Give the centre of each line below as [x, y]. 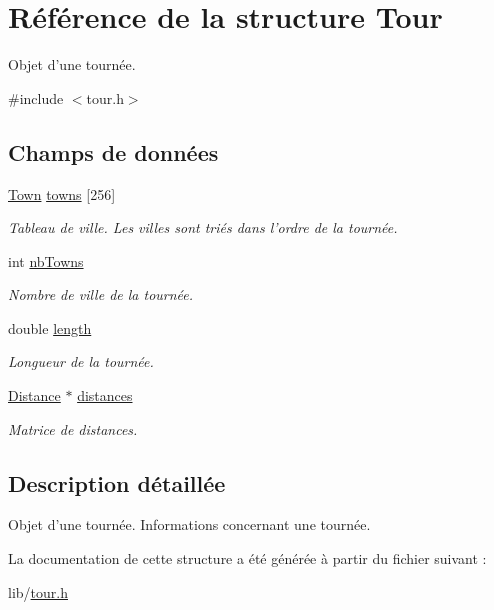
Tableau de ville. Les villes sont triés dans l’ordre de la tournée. [203, 227]
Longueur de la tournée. [81, 361]
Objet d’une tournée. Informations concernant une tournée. [189, 524]
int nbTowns [46, 260]
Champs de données [113, 151]
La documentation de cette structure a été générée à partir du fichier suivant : [247, 558]
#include [36, 97]
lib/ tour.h [38, 591]
